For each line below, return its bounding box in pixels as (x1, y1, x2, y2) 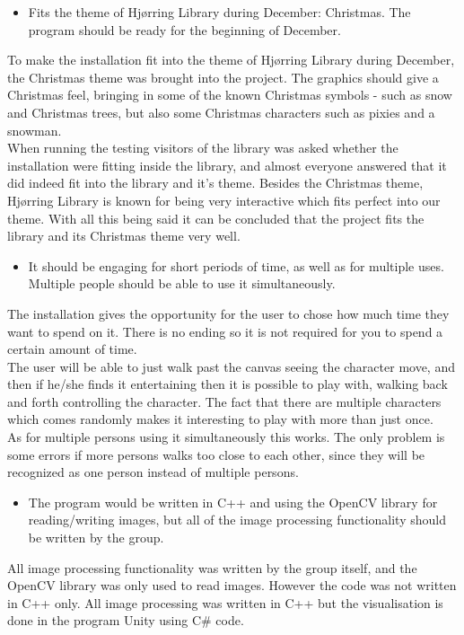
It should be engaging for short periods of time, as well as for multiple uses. (28, 256, 444, 275)
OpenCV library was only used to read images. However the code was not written (7, 576, 457, 595)
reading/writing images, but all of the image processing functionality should (28, 510, 446, 529)
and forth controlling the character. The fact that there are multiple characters (7, 392, 442, 410)
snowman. (7, 120, 62, 139)
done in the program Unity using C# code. (7, 611, 244, 630)
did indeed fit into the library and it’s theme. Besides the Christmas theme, (7, 173, 424, 192)
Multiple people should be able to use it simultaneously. (28, 274, 336, 293)
